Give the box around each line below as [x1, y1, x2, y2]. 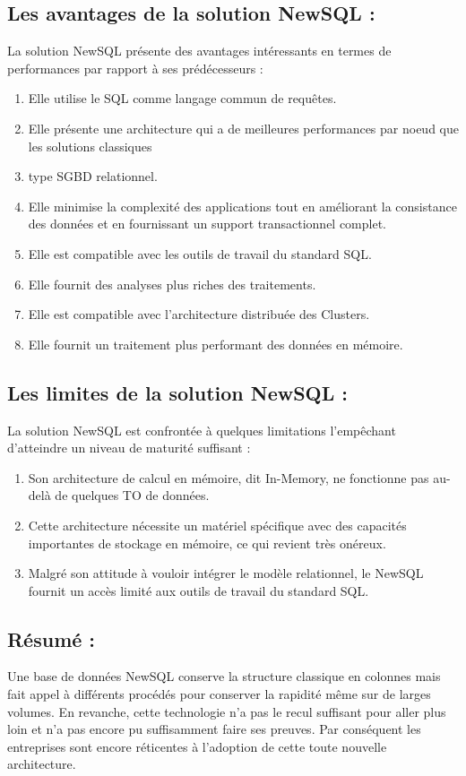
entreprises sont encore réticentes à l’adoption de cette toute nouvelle [7, 737, 387, 755]
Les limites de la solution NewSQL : [7, 378, 349, 406]
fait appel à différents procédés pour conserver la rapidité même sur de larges [7, 685, 431, 703]
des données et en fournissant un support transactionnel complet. [28, 214, 387, 233]
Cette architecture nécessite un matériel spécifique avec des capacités [28, 515, 407, 534]
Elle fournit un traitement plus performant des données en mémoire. [28, 334, 403, 353]
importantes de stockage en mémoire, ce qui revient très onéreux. [28, 533, 386, 552]
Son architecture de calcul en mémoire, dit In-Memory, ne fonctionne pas [28, 468, 429, 487]
